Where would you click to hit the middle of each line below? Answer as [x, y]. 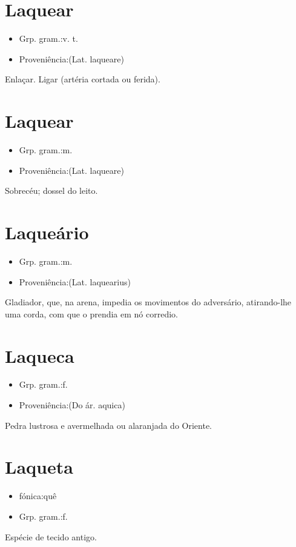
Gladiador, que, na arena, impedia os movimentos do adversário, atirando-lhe [148, 302]
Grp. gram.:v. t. [48, 38]
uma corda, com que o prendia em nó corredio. [91, 313]
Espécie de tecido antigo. [51, 536]
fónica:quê [38, 496]
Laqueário [47, 232]
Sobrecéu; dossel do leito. [51, 191]
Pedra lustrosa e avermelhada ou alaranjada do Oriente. [109, 425]
